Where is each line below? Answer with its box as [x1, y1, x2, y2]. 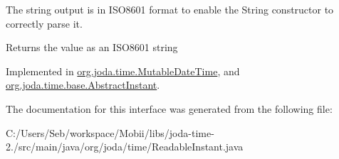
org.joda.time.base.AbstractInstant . [6, 77, 160, 92]
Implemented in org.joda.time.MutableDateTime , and [6, 63, 240, 78]
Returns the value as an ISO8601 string [6, 40, 178, 55]
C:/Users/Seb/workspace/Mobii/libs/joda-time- [6, 125, 214, 140]
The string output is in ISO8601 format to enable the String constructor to [6, 2, 334, 16]
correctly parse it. [6, 16, 83, 31]
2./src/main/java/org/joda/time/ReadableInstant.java [6, 139, 244, 154]
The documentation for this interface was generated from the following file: [6, 101, 333, 116]
